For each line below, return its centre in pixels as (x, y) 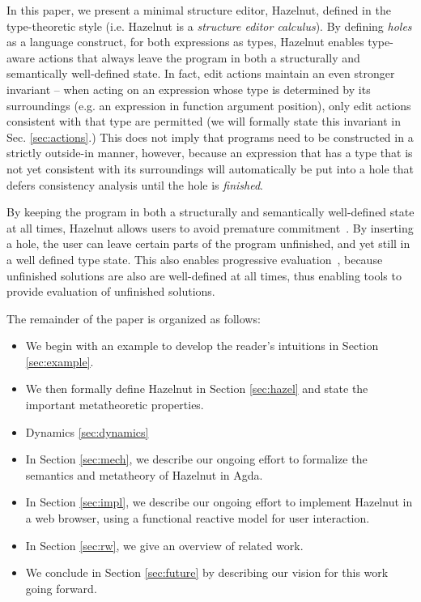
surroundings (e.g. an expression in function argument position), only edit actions (209, 105)
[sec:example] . (60, 361)
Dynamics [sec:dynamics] (87, 431)
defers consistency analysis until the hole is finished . (135, 184)
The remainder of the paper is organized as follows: (134, 318)
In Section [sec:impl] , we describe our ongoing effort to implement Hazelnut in (219, 502)
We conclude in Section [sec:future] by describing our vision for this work (207, 572)
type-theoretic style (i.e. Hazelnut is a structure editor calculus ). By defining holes (209, 26)
